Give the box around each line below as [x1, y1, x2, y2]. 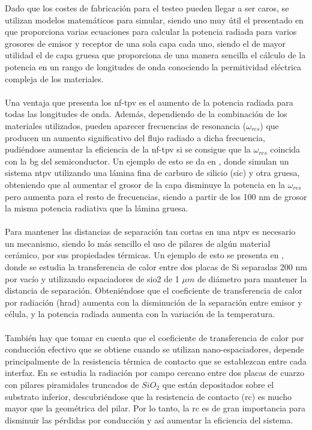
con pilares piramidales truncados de [5, 378, 139, 390]
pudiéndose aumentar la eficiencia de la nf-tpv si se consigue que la [5, 143, 251, 156]
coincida [270, 143, 301, 156]
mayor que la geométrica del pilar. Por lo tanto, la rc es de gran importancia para [5, 402, 306, 414]
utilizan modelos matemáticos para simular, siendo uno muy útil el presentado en [5, 13, 304, 26]
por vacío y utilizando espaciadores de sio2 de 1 [5, 272, 179, 285]
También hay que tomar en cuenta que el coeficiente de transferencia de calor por [5, 331, 304, 344]
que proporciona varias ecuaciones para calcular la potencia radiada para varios [5, 25, 297, 38]
